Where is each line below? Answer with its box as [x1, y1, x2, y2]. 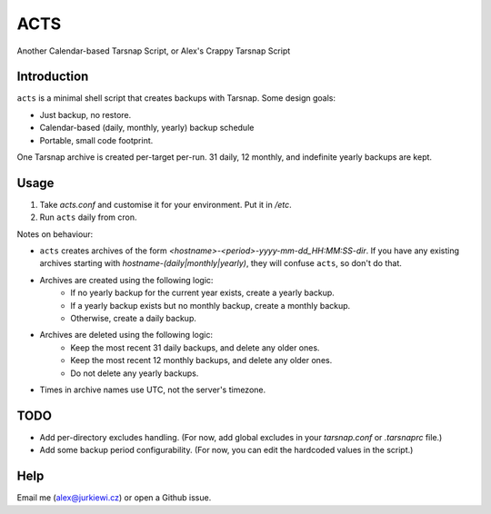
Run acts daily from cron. [39, 212, 137, 222]
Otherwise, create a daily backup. [70, 313, 197, 324]
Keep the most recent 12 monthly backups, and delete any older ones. [70, 355, 333, 366]
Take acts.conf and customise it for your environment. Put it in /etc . [39, 199, 293, 210]
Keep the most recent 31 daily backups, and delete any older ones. [70, 341, 320, 353]
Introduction [16, 69, 89, 84]
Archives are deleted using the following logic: [39, 330, 214, 341]
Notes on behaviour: [16, 228, 94, 240]
